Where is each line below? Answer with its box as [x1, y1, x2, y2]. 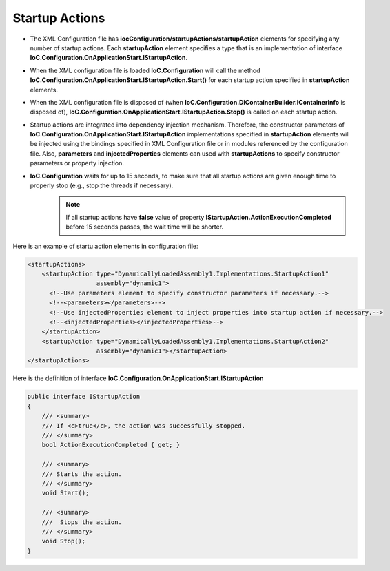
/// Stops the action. [41, 518, 122, 526]
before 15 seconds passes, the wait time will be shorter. [65, 222, 224, 231]
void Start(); [41, 489, 90, 497]
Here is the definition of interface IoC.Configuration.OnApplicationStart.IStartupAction [12, 374, 265, 382]
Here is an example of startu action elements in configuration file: [12, 242, 199, 250]
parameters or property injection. [30, 159, 124, 167]
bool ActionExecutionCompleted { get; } [41, 441, 181, 449]
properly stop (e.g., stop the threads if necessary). [30, 181, 174, 189]
